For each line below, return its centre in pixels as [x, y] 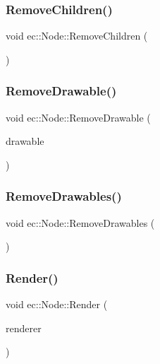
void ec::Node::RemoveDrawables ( [80, 222]
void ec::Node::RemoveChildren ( [77, 36]
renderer [24, 328]
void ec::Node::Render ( [57, 304]
